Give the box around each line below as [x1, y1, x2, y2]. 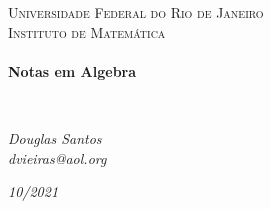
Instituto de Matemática [8, 21, 166, 42]
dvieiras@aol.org [8, 147, 107, 168]
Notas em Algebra [8, 60, 137, 81]
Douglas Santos [8, 127, 102, 148]
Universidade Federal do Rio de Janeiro [8, 2, 264, 22]
